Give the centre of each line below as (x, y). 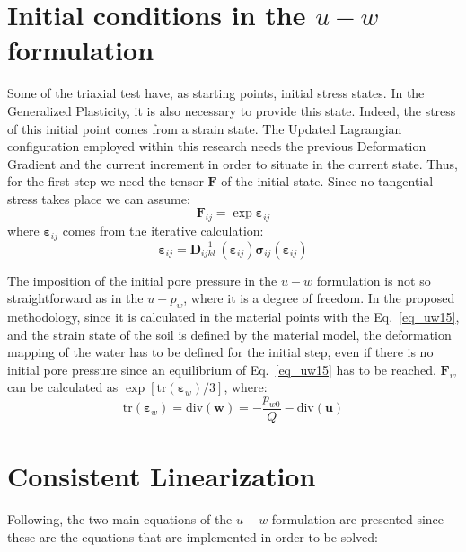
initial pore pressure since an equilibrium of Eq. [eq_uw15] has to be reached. (222, 369)
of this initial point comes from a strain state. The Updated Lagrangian (205, 128)
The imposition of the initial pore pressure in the (142, 280)
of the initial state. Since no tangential (327, 181)
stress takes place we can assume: (99, 198)
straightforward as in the (75, 298)
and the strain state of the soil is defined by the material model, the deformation (229, 334)
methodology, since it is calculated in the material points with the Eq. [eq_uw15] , (233, 317)
